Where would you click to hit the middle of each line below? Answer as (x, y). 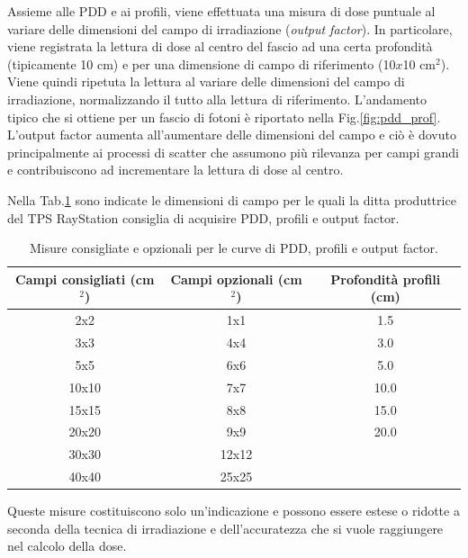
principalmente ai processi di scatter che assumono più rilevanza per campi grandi (233, 152)
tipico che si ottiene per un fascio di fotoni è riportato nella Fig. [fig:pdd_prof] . (224, 117)
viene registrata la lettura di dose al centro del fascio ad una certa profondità (220, 46)
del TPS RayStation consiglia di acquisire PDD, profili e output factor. (203, 217)
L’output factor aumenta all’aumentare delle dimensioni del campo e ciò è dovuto (232, 135)
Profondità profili (386, 279)
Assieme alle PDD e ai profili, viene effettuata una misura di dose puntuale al (221, 11)
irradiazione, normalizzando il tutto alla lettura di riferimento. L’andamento (217, 99)
